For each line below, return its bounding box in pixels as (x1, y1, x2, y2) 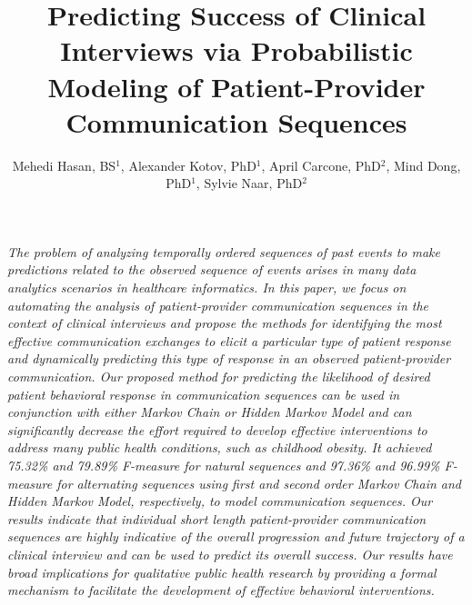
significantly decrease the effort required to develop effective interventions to (7, 420, 427, 439)
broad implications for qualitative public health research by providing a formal (7, 562, 437, 581)
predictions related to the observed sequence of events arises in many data (7, 260, 417, 279)
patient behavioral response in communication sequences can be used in (7, 384, 400, 403)
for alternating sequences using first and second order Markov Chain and (56, 473, 462, 492)
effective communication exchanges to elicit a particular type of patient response (7, 331, 451, 350)
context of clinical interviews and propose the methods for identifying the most (7, 313, 442, 332)
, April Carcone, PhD (261, 155, 381, 174)
